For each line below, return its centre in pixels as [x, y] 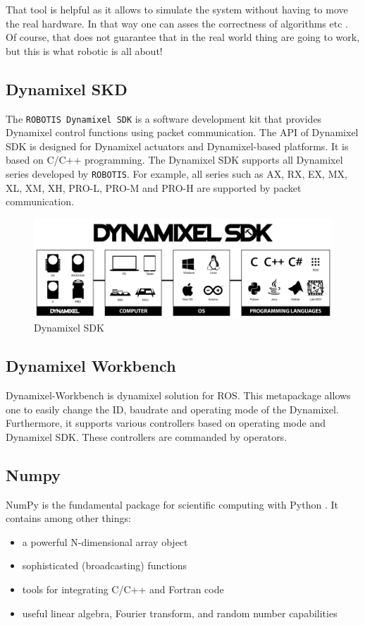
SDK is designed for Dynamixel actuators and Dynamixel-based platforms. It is [177, 146]
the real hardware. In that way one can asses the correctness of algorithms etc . [177, 23]
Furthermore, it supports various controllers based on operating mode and [166, 423]
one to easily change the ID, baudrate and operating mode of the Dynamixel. [172, 409]
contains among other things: [68, 518]
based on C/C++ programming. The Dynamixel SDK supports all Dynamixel [174, 160]
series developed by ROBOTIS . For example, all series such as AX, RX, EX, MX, [177, 174]
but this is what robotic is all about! [84, 50]
